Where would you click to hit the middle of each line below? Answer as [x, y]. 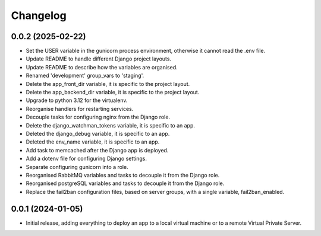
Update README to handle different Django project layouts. [99, 59]
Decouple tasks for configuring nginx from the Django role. [98, 117]
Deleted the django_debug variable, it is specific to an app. [98, 133]
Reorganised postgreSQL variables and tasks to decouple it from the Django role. [125, 183]
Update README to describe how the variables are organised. [102, 67]
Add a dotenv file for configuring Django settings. [86, 159]
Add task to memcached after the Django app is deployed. [97, 150]
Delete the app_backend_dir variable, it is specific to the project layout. [113, 93]
